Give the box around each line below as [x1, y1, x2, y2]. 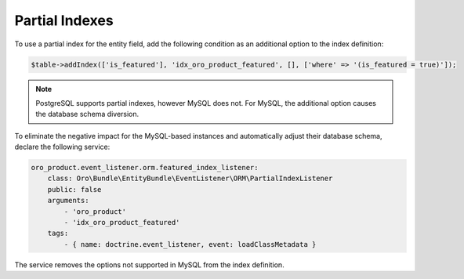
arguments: [47, 196, 89, 205]
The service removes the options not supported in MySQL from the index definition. [14, 259, 285, 270]
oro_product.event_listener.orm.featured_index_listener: [31, 163, 259, 172]
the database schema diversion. [35, 110, 140, 119]
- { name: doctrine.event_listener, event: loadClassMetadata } [63, 240, 317, 248]
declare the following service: [14, 142, 111, 152]
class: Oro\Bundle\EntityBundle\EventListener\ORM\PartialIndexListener [47, 174, 333, 183]
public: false [47, 185, 102, 194]
